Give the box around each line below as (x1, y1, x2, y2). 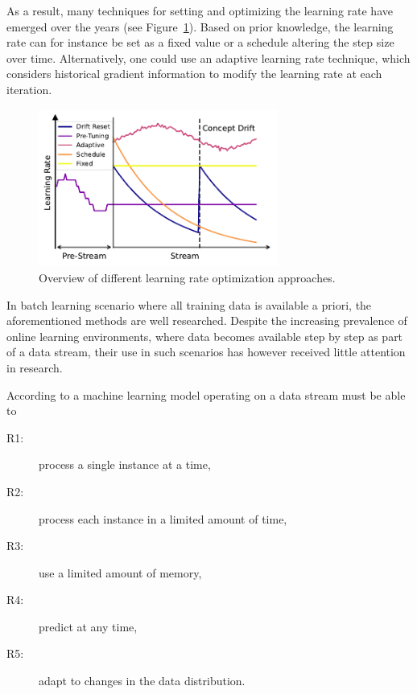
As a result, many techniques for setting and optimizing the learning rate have (6, 2, 393, 18)
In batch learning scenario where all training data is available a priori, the (6, 296, 372, 313)
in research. (6, 359, 63, 376)
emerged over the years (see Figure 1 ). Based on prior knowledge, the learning (6, 18, 394, 35)
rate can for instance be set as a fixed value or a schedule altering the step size (6, 34, 394, 51)
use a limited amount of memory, (39, 564, 202, 581)
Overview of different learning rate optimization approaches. (39, 269, 336, 285)
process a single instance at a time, (39, 456, 211, 473)
